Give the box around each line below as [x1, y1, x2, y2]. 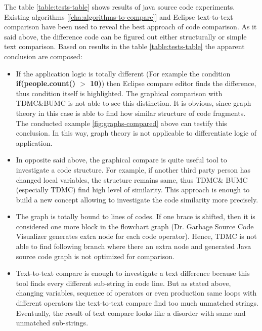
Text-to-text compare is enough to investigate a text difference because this [16, 268, 250, 278]
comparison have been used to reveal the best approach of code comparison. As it [4, 21, 257, 32]
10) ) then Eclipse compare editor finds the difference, [90, 78, 256, 89]
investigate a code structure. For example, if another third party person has [16, 164, 250, 175]
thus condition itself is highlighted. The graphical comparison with [16, 88, 223, 98]
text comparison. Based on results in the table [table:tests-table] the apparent [4, 41, 245, 52]
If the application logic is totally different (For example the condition [16, 68, 231, 78]
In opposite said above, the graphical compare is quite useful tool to [16, 154, 227, 165]
